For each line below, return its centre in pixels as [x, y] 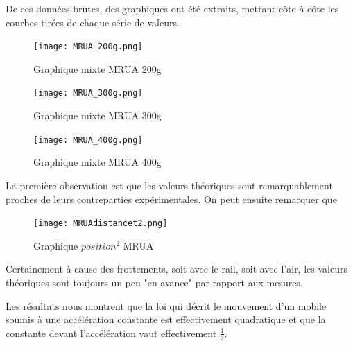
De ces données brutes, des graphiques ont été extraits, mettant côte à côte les [172, 8]
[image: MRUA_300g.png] [88, 93]
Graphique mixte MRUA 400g [97, 162]
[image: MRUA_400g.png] [88, 140]
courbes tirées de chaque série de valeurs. [93, 22]
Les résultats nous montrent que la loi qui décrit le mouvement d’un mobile [166, 305]
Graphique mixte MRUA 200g [97, 68]
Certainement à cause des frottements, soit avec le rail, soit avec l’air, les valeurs [176, 269]
